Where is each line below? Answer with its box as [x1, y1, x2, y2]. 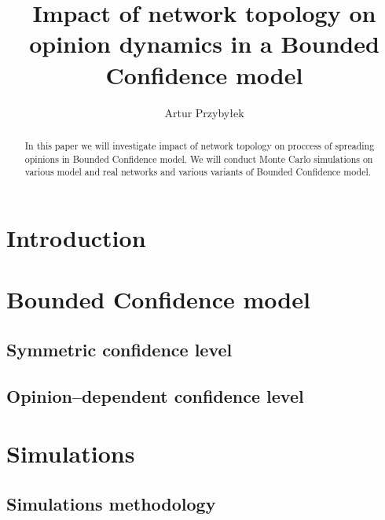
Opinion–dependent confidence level [6, 383, 304, 408]
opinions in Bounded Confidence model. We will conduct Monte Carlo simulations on [24, 152, 373, 165]
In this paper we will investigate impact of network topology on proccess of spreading [24, 138, 375, 152]
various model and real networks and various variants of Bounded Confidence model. [24, 165, 372, 179]
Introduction [6, 221, 146, 253]
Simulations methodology [6, 491, 216, 515]
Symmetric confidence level [6, 337, 233, 361]
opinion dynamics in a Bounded [29, 28, 379, 60]
